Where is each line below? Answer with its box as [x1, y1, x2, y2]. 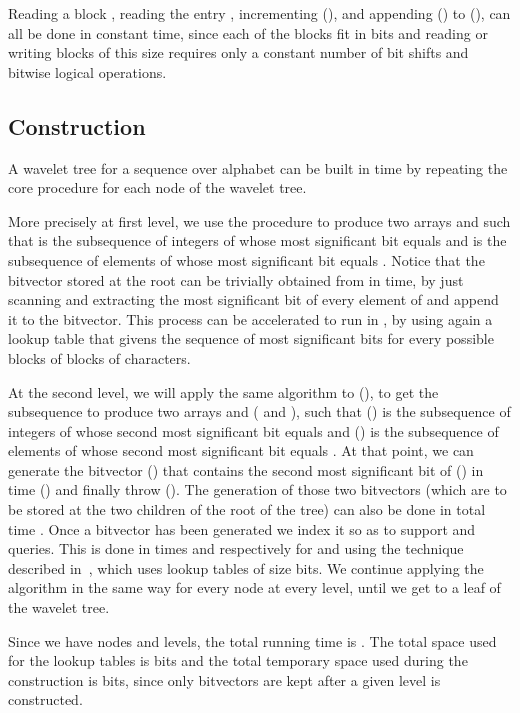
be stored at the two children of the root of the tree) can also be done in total [8, 499, 486, 520]
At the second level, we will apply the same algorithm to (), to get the [8, 381, 439, 402]
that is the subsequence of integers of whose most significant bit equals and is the [8, 230, 507, 251]
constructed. [8, 689, 83, 710]
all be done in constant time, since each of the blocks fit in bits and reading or [8, 22, 488, 43]
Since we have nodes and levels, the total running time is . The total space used [8, 630, 497, 651]
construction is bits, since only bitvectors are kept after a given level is [8, 669, 441, 690]
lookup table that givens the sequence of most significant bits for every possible [8, 328, 494, 349]
